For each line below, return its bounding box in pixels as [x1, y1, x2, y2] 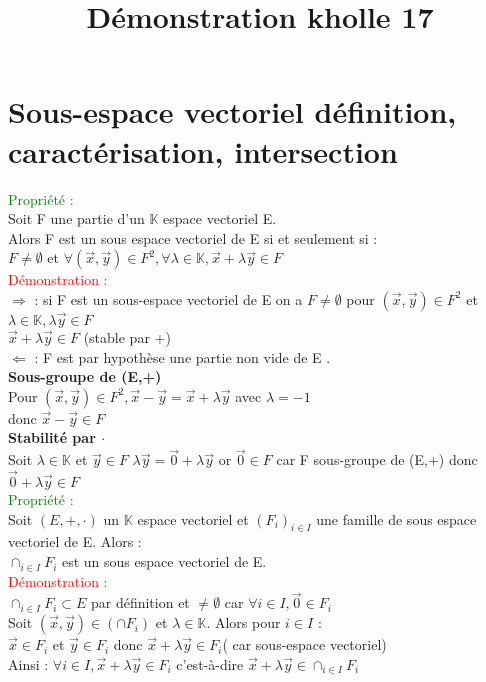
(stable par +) [83, 327, 171, 348]
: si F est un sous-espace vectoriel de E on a [34, 288, 303, 309]
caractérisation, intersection [8, 130, 398, 171]
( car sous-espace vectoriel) [222, 634, 387, 655]
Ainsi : [8, 653, 49, 674]
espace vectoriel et [137, 508, 249, 529]
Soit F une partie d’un [8, 208, 145, 229]
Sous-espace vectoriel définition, [8, 91, 457, 132]
